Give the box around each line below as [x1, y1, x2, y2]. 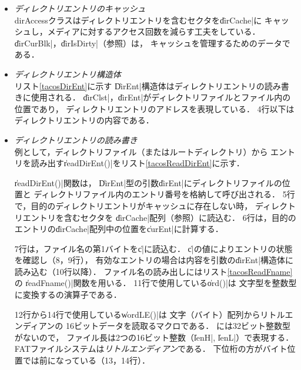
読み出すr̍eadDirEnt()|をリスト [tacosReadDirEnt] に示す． [31, 157, 245, 169]
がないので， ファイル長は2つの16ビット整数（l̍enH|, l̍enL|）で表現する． [14, 331, 294, 343]
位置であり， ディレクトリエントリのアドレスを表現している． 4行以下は [14, 102, 295, 115]
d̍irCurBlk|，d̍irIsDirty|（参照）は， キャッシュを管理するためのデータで [14, 36, 290, 49]
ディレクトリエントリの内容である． [14, 114, 154, 126]
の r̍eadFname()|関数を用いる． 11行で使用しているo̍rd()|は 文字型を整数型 [14, 277, 297, 289]
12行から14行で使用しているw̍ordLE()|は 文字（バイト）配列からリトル [14, 308, 285, 320]
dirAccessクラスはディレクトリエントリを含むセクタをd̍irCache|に [14, 14, 262, 26]
